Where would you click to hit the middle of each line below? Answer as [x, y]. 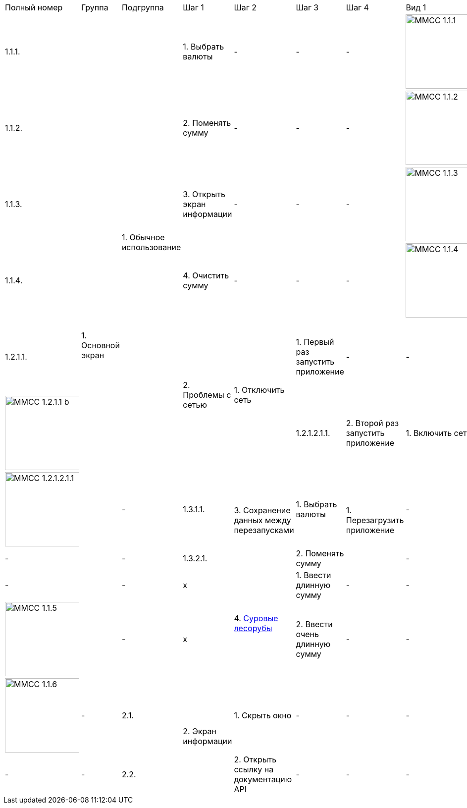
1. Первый [315, 342]
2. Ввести [314, 624]
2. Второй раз [372, 423]
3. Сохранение [262, 510]
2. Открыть [255, 759]
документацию [263, 779]
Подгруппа [143, 7]
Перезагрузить [375, 520]
